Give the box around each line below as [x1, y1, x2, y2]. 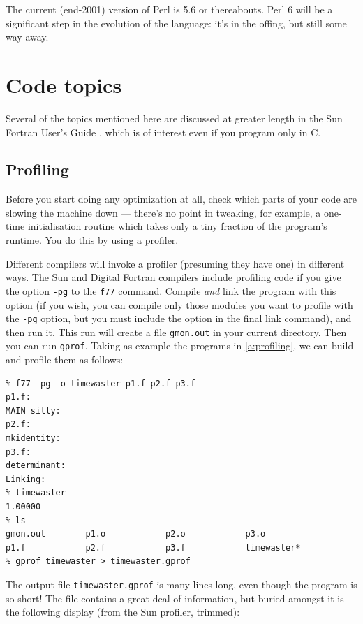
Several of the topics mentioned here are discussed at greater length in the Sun [6, 110, 343, 125]
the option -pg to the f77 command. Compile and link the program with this [6, 283, 336, 298]
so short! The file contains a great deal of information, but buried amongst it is [6, 590, 344, 605]
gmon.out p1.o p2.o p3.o [6, 529, 266, 539]
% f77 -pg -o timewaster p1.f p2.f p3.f [6, 378, 196, 389]
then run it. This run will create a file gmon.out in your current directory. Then [6, 324, 347, 339]
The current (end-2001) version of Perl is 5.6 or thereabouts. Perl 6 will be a [6, 2, 333, 16]
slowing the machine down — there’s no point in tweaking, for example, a [6, 205, 321, 219]
